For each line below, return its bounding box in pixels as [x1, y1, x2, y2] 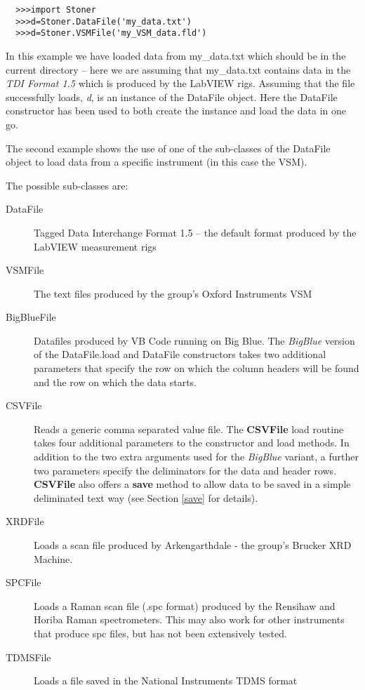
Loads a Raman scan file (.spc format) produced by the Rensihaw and [34, 598, 336, 613]
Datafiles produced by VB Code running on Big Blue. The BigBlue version [34, 333, 355, 347]
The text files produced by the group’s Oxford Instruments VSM [34, 286, 312, 300]
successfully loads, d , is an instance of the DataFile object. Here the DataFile [6, 89, 338, 104]
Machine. [34, 551, 73, 566]
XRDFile [6, 514, 44, 529]
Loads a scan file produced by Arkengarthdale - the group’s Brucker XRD [34, 538, 352, 552]
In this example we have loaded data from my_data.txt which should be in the [6, 48, 346, 62]
